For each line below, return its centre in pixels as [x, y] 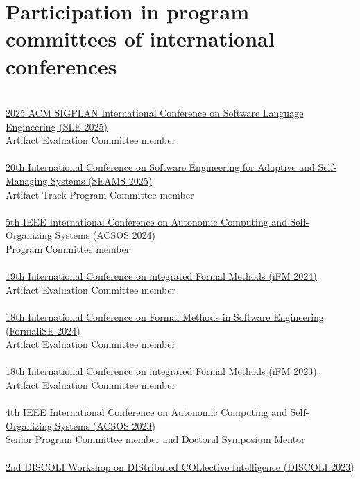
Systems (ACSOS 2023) [105, 425]
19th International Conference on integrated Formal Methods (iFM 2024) [161, 276]
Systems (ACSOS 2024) [105, 235]
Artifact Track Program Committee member [100, 194]
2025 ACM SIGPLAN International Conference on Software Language [155, 113]
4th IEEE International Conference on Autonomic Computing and [146, 412]
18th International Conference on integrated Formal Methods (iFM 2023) [161, 371]
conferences [61, 66]
